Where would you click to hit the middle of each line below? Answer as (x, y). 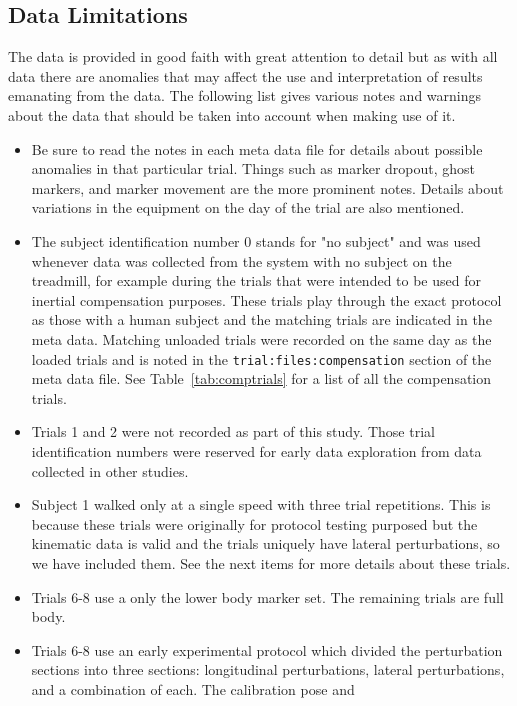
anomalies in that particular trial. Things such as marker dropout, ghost (253, 168)
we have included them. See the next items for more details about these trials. (271, 562)
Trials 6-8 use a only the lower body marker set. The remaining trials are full (267, 596)
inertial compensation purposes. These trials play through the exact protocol (266, 299)
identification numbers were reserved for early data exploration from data (256, 450)
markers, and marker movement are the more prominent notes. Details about (267, 187)
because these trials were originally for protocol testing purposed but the (254, 523)
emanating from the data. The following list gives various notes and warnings (245, 95)
